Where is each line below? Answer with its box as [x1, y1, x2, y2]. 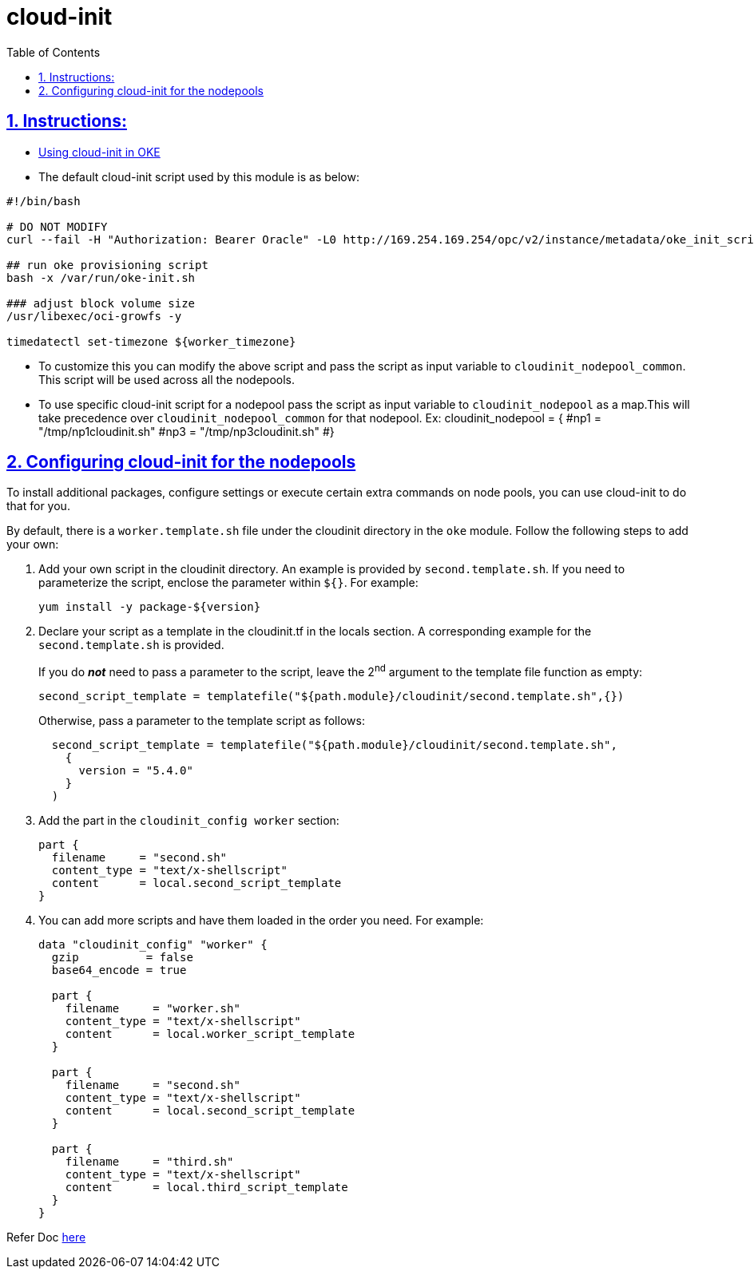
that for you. [6, 499, 70, 513]
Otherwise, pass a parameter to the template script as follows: [38, 714, 365, 728]
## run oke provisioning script [6, 258, 208, 271]
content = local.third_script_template [65, 1181, 348, 1194]
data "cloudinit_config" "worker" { [38, 938, 268, 952]
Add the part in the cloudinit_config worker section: [38, 814, 339, 828]
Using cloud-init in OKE [38, 145, 161, 159]
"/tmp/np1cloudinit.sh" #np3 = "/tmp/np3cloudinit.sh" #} [38, 424, 335, 438]
